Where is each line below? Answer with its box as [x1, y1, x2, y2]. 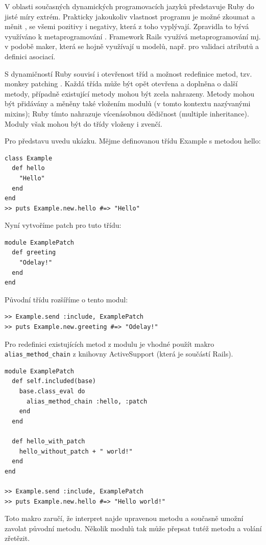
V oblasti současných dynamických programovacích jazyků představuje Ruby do [5, 1, 254, 11]
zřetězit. [5, 533, 30, 543]
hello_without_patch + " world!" [19, 447, 133, 455]
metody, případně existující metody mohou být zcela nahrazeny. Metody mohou [5, 88, 255, 99]
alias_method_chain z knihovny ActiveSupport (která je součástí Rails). [5, 348, 233, 359]
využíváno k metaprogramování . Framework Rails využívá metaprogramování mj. [5, 31, 261, 41]
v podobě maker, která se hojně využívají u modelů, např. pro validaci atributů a [5, 41, 259, 52]
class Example [5, 154, 53, 162]
